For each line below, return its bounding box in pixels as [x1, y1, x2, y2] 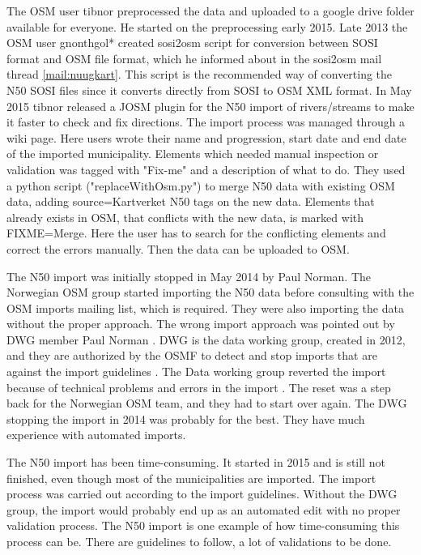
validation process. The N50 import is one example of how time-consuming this [6, 517, 400, 534]
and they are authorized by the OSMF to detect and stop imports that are [6, 347, 377, 364]
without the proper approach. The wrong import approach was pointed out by [6, 315, 395, 332]
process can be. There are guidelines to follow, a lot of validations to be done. [6, 533, 392, 549]
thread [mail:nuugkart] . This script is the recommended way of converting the [6, 66, 393, 83]
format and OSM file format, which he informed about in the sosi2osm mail [6, 49, 382, 66]
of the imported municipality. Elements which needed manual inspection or [6, 145, 379, 162]
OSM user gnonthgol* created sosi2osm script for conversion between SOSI [6, 34, 378, 51]
